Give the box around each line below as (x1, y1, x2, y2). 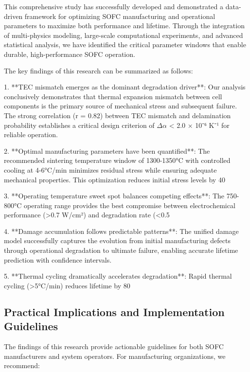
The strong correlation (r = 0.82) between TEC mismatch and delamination (4, 110, 231, 120)
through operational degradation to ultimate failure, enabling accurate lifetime (4, 245, 238, 255)
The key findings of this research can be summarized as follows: (4, 65, 193, 75)
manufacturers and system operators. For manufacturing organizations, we (4, 351, 226, 361)
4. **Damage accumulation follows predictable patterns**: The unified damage (4, 226, 239, 236)
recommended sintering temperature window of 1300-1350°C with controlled (4, 155, 231, 165)
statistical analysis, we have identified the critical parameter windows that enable (4, 39, 246, 50)
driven (4, 11, 23, 21)
